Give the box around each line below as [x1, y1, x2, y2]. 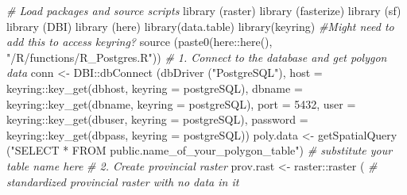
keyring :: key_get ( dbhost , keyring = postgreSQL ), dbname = [6, 79, 303, 96]
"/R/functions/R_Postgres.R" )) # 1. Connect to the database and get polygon [6, 48, 387, 65]
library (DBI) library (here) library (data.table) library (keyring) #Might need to [6, 17, 394, 34]
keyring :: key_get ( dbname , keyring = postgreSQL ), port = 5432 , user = [6, 95, 356, 112]
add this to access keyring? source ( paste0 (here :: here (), [6, 33, 273, 50]
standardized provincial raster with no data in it [6, 173, 239, 189]
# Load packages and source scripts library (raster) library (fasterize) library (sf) [6, 2, 401, 18]
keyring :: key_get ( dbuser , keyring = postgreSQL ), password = [6, 111, 308, 128]
